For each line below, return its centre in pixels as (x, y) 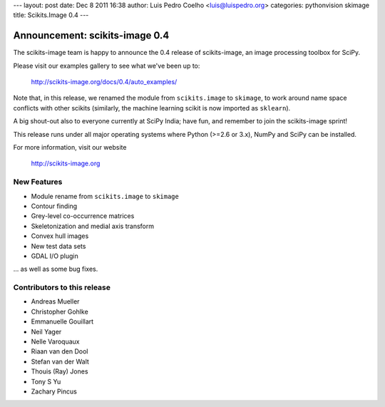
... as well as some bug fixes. (56, 269)
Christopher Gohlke (60, 311)
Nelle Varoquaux (55, 341)
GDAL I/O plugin (55, 256)
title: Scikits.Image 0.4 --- (51, 15)
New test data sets (58, 246)
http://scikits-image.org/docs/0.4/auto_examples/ (104, 82)
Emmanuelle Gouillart (62, 321)
